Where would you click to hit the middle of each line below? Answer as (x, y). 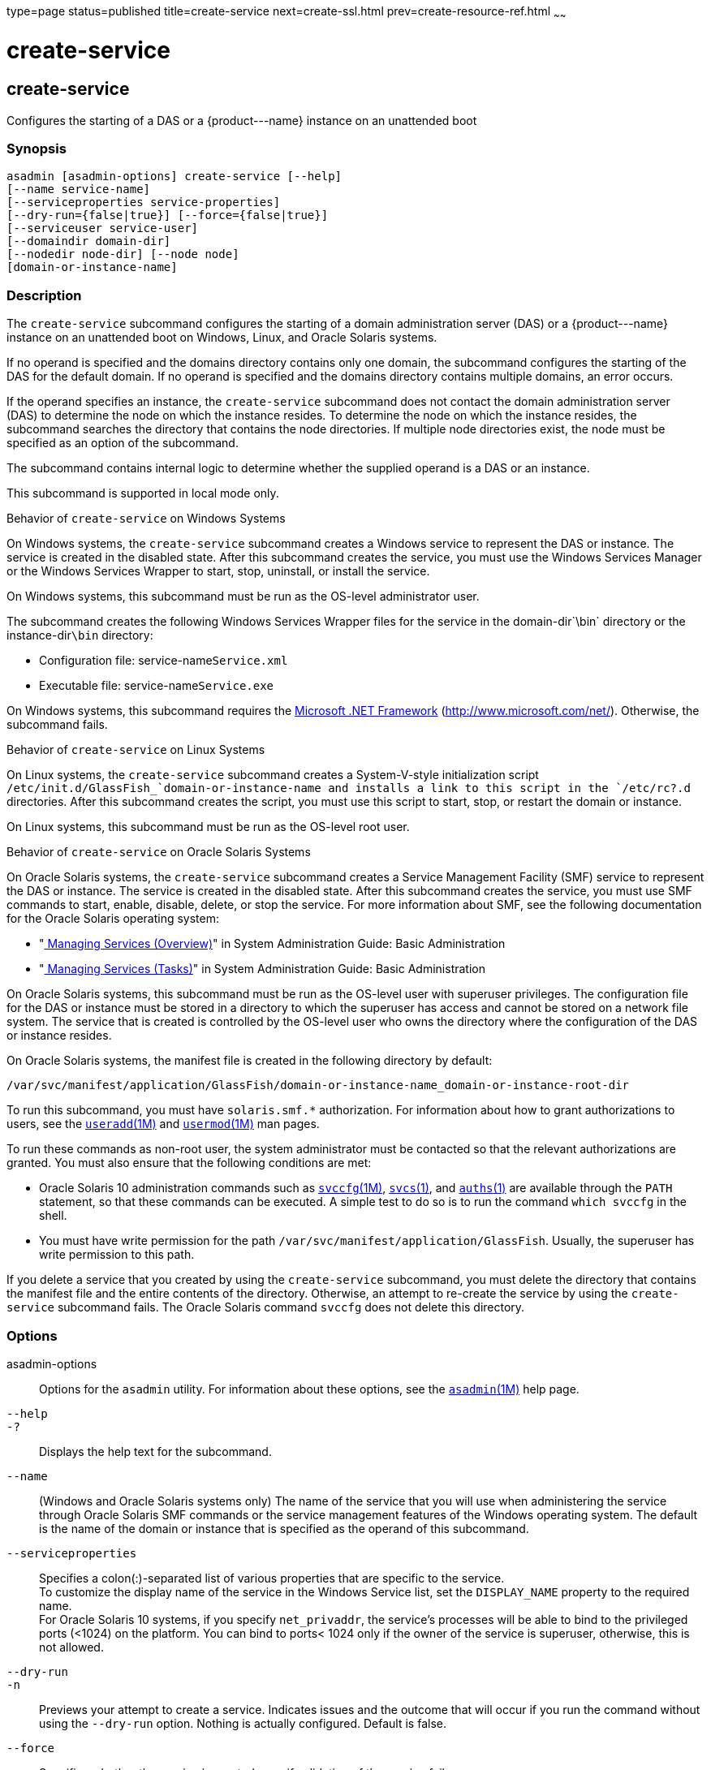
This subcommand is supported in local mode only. (143, 493)
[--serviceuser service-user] (103, 228)
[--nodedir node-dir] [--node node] (123, 254)
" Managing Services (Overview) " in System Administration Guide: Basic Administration (272, 944)
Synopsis (37, 149)
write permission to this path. (117, 1255)
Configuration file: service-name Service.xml (164, 661)
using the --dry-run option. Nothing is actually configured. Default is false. (243, 1723)
